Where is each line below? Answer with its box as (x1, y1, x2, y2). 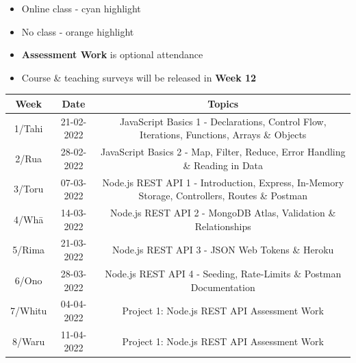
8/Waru (12, 334, 45, 348)
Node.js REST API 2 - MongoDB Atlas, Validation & (110, 205, 336, 220)
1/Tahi (14, 121, 43, 135)
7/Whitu (10, 303, 47, 318)
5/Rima (12, 242, 45, 257)
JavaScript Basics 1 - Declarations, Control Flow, (119, 114, 327, 128)
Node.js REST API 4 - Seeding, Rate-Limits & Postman (105, 266, 342, 280)
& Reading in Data (183, 158, 264, 172)
